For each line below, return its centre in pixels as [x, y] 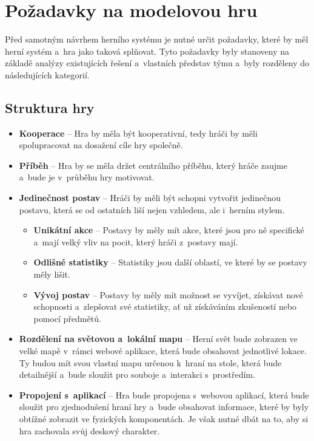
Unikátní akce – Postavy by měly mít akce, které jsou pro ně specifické [169, 230]
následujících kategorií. [47, 74]
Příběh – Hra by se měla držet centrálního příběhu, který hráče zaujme [153, 165]
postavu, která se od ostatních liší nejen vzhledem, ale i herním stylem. [152, 209]
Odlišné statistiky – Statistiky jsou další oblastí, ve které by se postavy [170, 262]
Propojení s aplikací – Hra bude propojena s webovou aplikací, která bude [164, 395]
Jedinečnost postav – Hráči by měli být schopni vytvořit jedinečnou [150, 198]
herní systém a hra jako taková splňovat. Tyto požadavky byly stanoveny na [147, 51]
